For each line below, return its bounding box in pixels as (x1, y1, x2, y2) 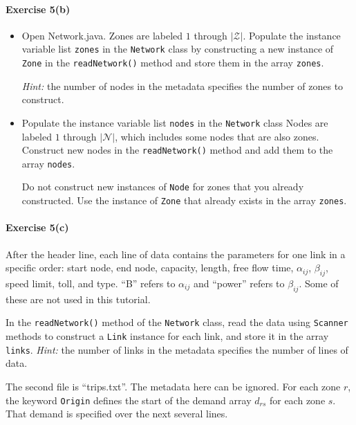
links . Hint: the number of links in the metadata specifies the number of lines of (6, 342, 348, 356)
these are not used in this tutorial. (6, 291, 151, 306)
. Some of (299, 275, 339, 290)
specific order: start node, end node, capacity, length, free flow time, (6, 260, 294, 275)
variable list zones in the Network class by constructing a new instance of (21, 42, 334, 56)
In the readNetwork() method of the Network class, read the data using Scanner (6, 315, 348, 329)
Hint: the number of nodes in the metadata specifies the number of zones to (21, 78, 344, 93)
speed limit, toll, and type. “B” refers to (6, 275, 176, 290)
